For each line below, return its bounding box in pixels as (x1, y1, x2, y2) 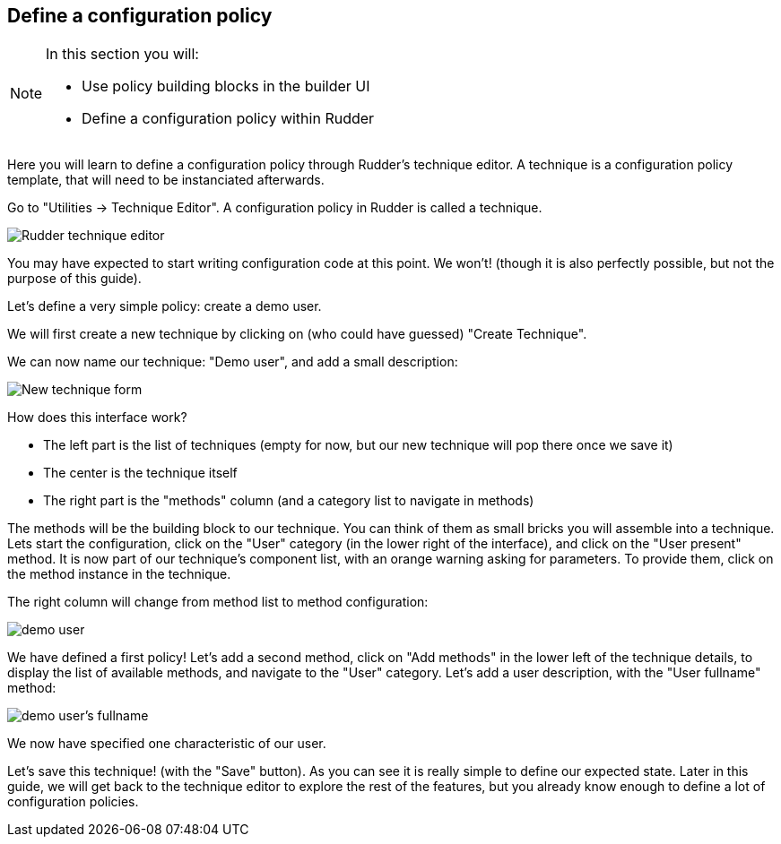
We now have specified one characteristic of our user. (7, 736, 326, 752)
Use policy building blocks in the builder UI (82, 77, 370, 96)
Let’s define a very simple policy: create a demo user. (7, 298, 322, 314)
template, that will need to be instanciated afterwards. (7, 172, 325, 188)
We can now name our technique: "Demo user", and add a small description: (7, 354, 458, 370)
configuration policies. (7, 794, 139, 810)
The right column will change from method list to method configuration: (7, 594, 429, 610)
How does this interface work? (7, 409, 187, 426)
